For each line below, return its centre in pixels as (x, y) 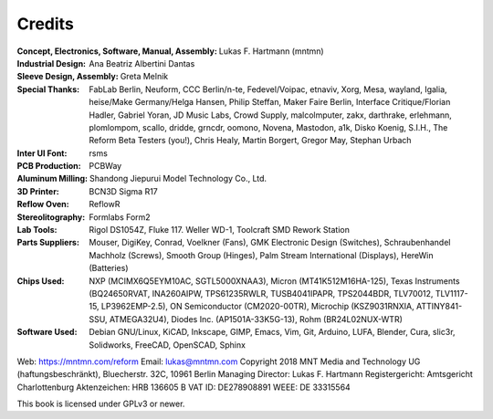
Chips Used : (41, 281)
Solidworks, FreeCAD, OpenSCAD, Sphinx (168, 345)
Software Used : (47, 332)
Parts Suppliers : (48, 243)
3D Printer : (38, 191)
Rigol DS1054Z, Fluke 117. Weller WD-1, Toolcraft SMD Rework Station (220, 230)
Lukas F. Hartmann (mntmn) (271, 51)
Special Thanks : (48, 89)
